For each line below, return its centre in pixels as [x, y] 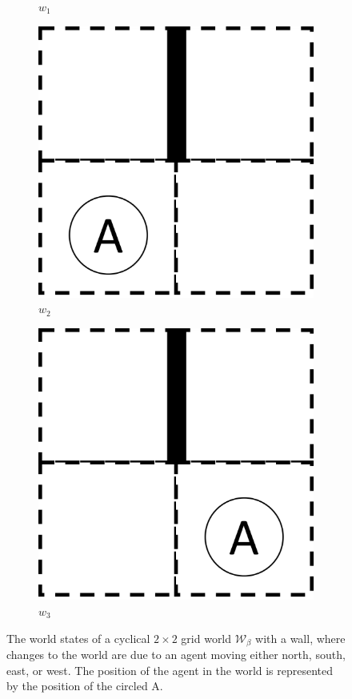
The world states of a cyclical [78, 638]
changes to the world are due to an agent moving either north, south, [176, 655]
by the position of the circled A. [85, 686]
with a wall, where [300, 638]
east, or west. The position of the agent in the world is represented [170, 670]
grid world [206, 638]
